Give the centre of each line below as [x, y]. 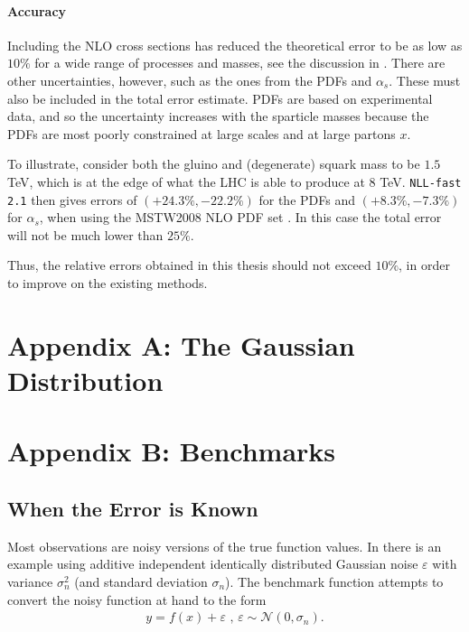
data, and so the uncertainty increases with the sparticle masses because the [218, 116]
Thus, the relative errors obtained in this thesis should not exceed [189, 265]
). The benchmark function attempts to [334, 581]
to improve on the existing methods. [108, 283]
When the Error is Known [133, 508]
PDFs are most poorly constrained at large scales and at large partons [202, 133]
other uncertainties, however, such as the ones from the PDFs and [190, 80]
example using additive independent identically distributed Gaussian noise [213, 564]
